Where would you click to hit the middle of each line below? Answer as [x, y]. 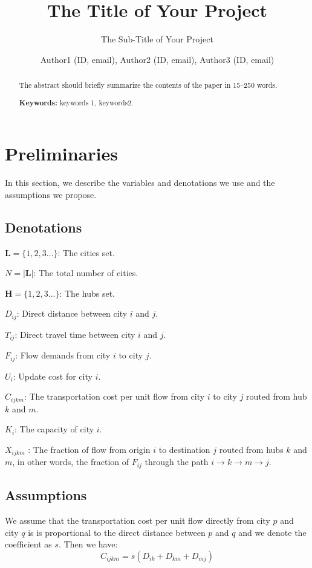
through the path [177, 462]
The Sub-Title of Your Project [157, 39]
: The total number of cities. [86, 273]
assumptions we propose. [51, 194]
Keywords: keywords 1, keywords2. [76, 102]
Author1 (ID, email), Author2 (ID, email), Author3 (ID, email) [157, 59]
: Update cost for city [53, 376]
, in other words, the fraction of [71, 462]
